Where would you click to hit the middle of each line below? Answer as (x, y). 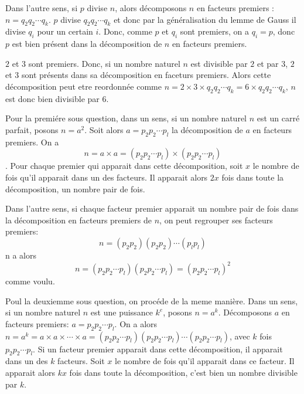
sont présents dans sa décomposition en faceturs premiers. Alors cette (146, 75)
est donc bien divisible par (52, 98)
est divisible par (219, 63)
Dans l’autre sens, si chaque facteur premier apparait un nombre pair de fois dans (152, 208)
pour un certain (65, 31)
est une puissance (122, 312)
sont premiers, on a (214, 31)
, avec (240, 336)
